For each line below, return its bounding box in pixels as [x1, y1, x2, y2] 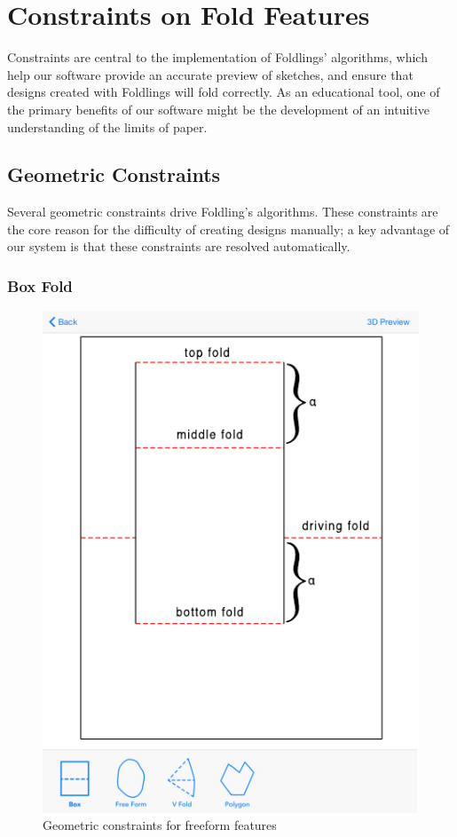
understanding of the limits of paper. [7, 117, 208, 136]
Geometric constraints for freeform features [43, 816, 277, 834]
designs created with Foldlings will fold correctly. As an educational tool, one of [7, 83, 440, 101]
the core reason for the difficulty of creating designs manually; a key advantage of [7, 219, 450, 238]
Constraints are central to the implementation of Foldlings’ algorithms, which [7, 48, 428, 67]
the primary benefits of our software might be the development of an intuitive [7, 99, 429, 118]
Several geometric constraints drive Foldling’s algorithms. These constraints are [7, 202, 438, 221]
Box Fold [7, 275, 73, 296]
